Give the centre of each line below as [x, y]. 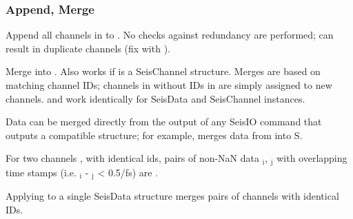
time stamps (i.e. [41, 172]
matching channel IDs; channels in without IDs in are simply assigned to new [169, 85]
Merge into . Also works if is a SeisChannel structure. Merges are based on [163, 71]
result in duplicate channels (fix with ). [88, 48]
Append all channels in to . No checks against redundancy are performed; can [170, 35]
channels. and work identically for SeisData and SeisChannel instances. [155, 98]
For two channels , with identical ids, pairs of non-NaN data [133, 158]
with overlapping [312, 158]
